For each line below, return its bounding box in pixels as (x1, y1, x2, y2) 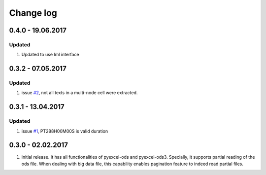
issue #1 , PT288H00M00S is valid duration (21, 128, 108, 134)
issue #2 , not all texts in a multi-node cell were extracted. (21, 90, 138, 96)
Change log (9, 7, 58, 18)
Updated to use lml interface (21, 52, 79, 58)
